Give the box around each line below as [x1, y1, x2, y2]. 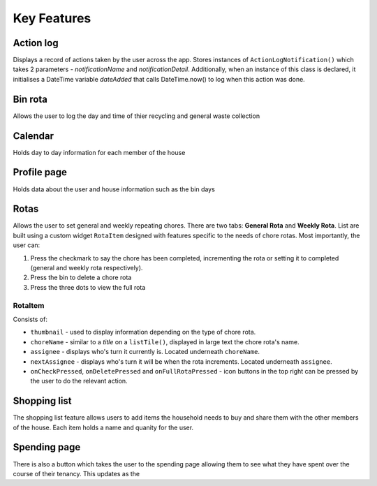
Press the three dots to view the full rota [30, 283, 146, 291]
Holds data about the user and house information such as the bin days [13, 185, 216, 193]
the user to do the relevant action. [30, 377, 128, 385]
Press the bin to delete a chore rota [30, 273, 132, 282]
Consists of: [13, 315, 48, 323]
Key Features [13, 10, 91, 26]
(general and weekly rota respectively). [30, 264, 143, 272]
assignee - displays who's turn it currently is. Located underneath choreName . [30, 348, 260, 356]
